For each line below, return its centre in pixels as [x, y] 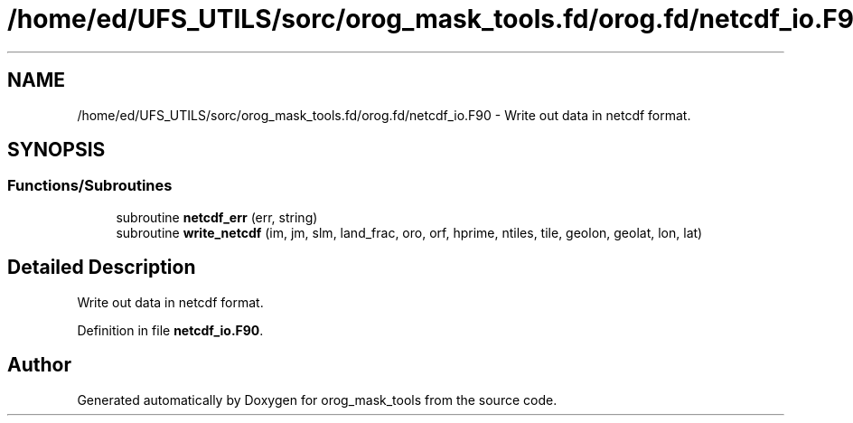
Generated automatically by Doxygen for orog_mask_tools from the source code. [317, 399]
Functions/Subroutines [90, 186]
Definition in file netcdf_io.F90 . [170, 330]
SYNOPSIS [56, 150]
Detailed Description [102, 268]
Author [39, 365]
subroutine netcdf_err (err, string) [217, 217]
